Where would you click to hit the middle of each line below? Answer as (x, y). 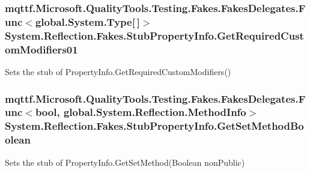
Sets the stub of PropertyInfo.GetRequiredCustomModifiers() (118, 71)
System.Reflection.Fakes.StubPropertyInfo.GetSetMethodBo (154, 126)
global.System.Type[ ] (87, 21)
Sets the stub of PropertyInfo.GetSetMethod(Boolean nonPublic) (125, 162)
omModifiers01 (41, 49)
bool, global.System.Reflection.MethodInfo (141, 112)
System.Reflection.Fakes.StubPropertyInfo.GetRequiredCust (154, 35)
